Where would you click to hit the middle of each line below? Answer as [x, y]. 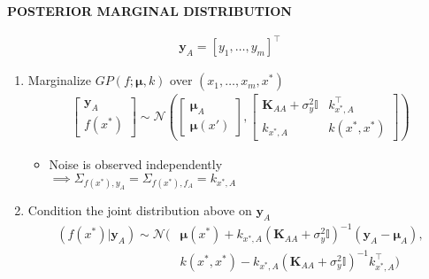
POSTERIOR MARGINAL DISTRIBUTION [149, 11]
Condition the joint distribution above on [140, 210]
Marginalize [60, 80]
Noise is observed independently [136, 164]
